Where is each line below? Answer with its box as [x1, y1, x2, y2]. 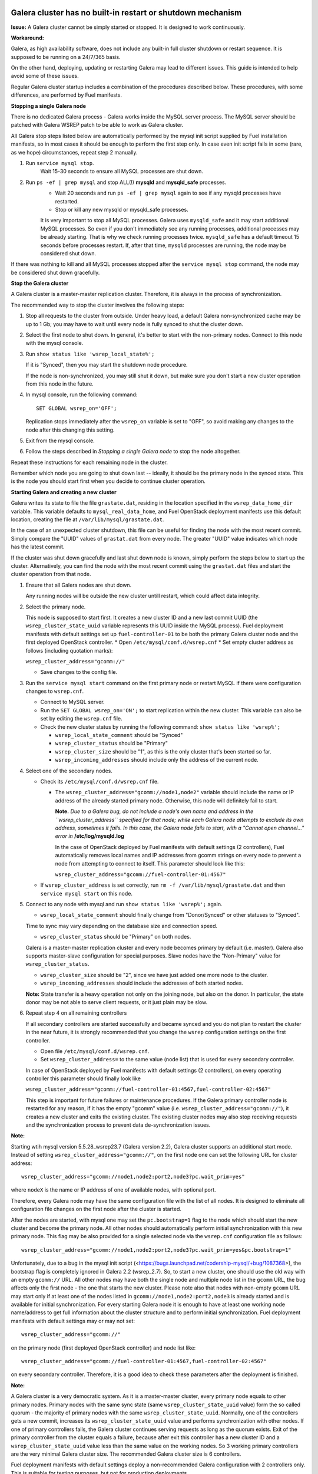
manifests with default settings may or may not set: [11, 1317, 135, 1324]
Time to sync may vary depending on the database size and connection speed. [25, 922, 218, 929]
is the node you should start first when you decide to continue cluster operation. [11, 478, 206, 485]
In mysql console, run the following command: [25, 391, 138, 398]
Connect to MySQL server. [40, 699, 105, 706]
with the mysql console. [25, 340, 84, 347]
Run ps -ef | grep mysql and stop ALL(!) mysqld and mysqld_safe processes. [25, 179, 227, 186]
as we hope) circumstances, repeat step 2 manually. [11, 149, 138, 156]
